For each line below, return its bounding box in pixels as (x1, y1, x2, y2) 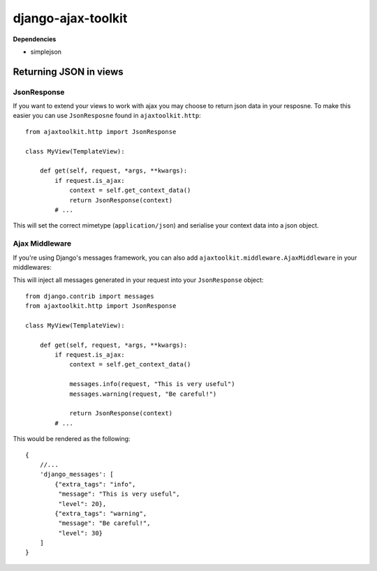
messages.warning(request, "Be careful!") (69, 390, 217, 398)
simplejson (30, 47, 62, 56)
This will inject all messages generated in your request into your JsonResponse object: (13, 276, 264, 284)
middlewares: (13, 262, 52, 272)
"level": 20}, (58, 500, 107, 507)
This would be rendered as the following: (13, 435, 131, 443)
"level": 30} (58, 529, 103, 537)
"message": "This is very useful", (58, 490, 181, 498)
